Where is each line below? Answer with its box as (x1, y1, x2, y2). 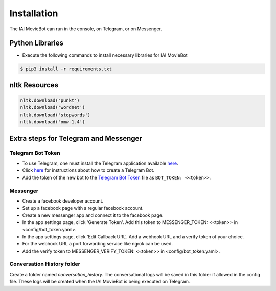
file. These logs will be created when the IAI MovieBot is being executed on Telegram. (9, 279, 190, 285)
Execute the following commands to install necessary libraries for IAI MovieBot (22, 52, 188, 58)
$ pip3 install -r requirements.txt (20, 66, 112, 72)
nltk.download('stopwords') (20, 111, 90, 118)
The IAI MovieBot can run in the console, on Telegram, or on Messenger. (9, 26, 162, 32)
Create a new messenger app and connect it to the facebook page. (22, 212, 164, 218)
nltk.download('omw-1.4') (20, 119, 85, 125)
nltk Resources (9, 81, 59, 89)
